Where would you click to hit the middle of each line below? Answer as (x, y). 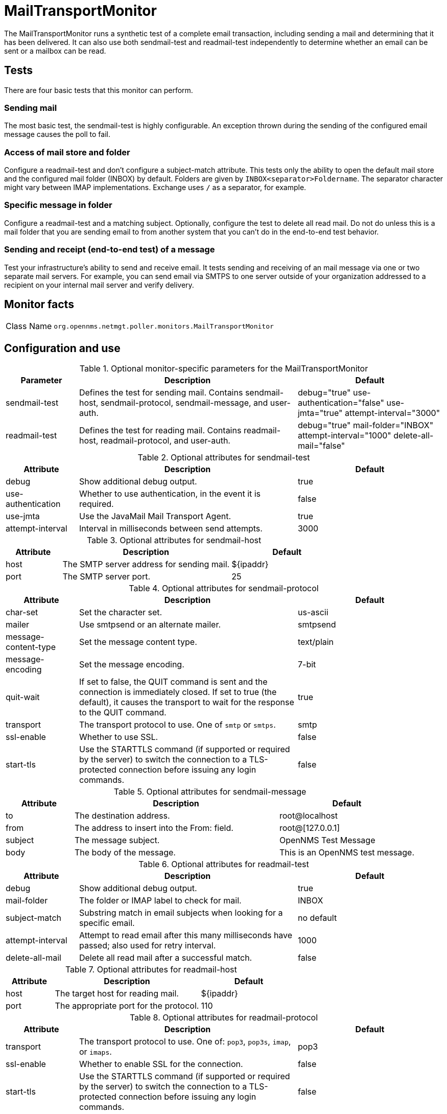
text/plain (316, 642)
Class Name (29, 326)
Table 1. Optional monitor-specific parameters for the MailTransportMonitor (224, 369)
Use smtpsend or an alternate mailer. (150, 625)
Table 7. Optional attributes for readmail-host (151, 970)
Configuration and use (62, 348)
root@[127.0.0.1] (310, 828)
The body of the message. (125, 853)
